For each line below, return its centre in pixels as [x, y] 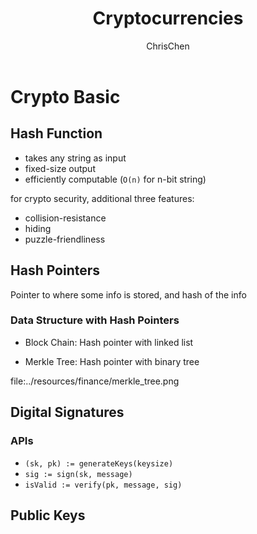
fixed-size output [60, 168]
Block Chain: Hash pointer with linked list [109, 342]
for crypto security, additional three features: [102, 198]
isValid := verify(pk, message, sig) [103, 485]
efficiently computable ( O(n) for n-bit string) [115, 179]
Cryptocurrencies [168, 18]
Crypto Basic [65, 96]
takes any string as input [75, 158]
